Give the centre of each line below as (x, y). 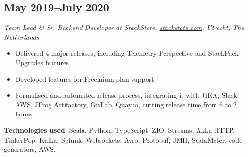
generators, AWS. (30, 149)
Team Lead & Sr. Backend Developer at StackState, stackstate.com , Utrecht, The (124, 27)
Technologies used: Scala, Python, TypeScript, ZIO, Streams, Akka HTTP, (120, 130)
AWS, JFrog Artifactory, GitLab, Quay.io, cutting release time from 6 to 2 (126, 104)
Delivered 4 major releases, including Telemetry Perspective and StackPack (127, 53)
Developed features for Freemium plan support (85, 78)
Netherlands (22, 36)
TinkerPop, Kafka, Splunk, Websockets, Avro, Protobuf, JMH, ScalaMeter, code (123, 139)
